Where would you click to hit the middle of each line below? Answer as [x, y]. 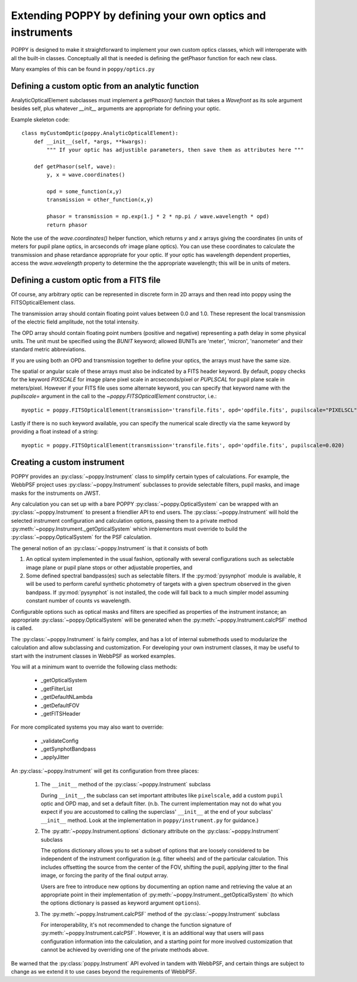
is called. [22, 628]
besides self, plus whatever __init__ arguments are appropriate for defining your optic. [116, 109]
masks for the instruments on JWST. [56, 493]
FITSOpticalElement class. [43, 303]
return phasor [67, 225]
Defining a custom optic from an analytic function [105, 86]
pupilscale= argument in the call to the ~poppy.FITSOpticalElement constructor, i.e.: [114, 396]
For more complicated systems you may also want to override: [87, 727]
